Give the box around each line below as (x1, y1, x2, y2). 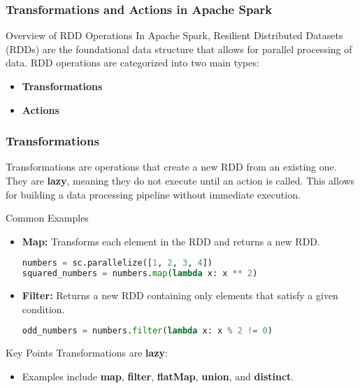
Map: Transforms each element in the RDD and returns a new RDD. (22, 233, 320, 248)
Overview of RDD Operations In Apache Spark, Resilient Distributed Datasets (6, 28, 343, 43)
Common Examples (6, 210, 89, 225)
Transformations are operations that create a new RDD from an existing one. (6, 159, 337, 174)
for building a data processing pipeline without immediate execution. (6, 187, 301, 201)
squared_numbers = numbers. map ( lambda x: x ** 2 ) (22, 268, 258, 279)
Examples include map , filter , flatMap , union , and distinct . (22, 368, 294, 383)
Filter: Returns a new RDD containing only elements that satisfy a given (22, 288, 338, 303)
